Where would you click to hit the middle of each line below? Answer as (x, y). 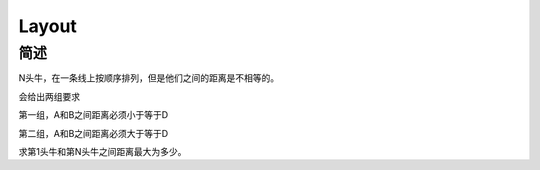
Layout (47, 26)
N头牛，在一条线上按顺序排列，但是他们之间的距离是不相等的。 (149, 78)
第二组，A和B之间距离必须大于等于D (93, 133)
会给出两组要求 (49, 96)
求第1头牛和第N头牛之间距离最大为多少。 (102, 151)
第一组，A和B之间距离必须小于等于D (93, 115)
